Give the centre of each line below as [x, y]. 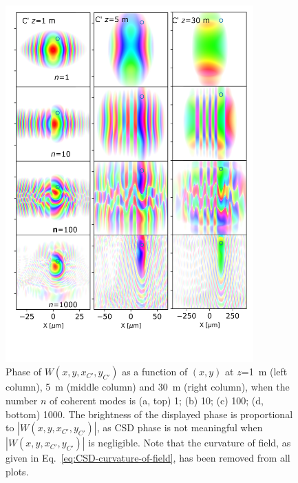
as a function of [155, 372]
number [22, 401]
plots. [17, 471]
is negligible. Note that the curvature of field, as [190, 443]
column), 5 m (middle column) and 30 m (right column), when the [148, 387]
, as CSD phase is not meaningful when [180, 427]
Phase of [23, 372]
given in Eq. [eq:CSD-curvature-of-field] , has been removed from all [148, 458]
